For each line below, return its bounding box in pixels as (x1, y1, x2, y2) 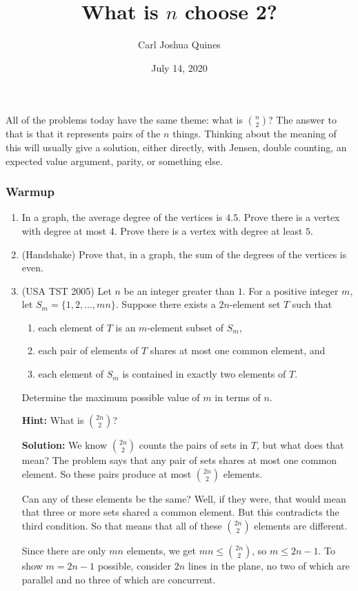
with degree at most (21, 223, 107, 238)
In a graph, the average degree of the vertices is (21, 210, 223, 224)
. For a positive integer (242, 283, 339, 298)
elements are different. (254, 519, 348, 533)
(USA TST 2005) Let (21, 283, 112, 298)
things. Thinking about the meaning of (172, 126, 337, 141)
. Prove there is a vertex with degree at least (114, 223, 303, 238)
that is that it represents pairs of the (6, 126, 161, 141)
